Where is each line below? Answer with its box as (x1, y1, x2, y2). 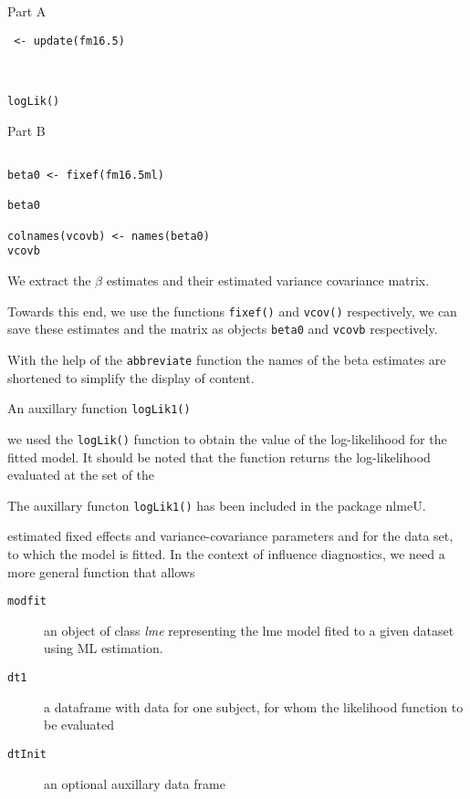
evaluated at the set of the (7, 465, 155, 484)
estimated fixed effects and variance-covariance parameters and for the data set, (7, 526, 454, 545)
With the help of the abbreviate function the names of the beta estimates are (7, 349, 446, 368)
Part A (7, 2, 47, 20)
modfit (7, 595, 47, 608)
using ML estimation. (44, 638, 163, 658)
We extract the (7, 271, 91, 290)
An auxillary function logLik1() (7, 399, 191, 418)
